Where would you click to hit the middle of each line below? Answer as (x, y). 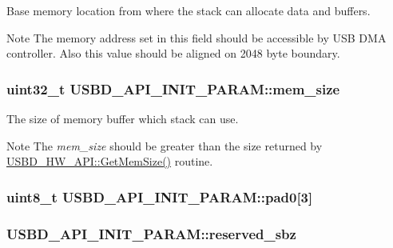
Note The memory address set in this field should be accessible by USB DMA (196, 37)
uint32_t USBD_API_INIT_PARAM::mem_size (173, 88)
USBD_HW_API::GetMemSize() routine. (110, 161)
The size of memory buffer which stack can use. (123, 118)
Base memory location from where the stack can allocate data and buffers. (189, 10)
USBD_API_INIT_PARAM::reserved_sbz (151, 233)
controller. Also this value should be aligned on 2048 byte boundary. (173, 53)
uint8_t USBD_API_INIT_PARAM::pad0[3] (160, 196)
